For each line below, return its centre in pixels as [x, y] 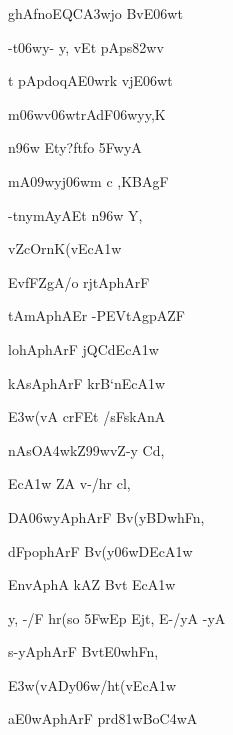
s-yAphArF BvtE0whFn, [83, 651]
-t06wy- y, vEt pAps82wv [86, 46]
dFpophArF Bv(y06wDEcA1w [100, 550]
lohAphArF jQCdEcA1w [83, 348]
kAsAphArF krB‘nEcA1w [87, 382]
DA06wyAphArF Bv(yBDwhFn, [106, 516]
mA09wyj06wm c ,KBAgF [88, 180]
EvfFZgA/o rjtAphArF [79, 281]
